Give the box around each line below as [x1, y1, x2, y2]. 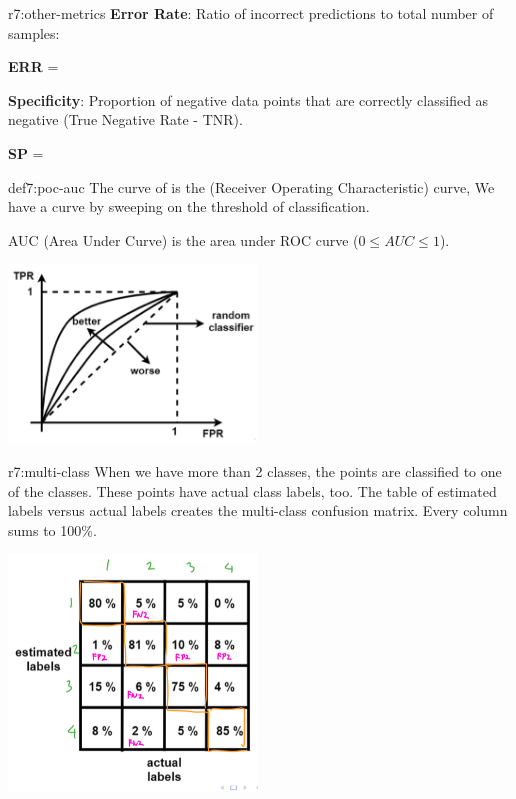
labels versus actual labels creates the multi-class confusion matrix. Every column [8, 500, 508, 521]
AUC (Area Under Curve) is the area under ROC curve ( [8, 229, 359, 250]
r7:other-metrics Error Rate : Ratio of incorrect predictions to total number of [8, 3, 494, 23]
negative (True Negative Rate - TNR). [8, 109, 243, 130]
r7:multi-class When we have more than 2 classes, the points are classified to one [8, 461, 502, 482]
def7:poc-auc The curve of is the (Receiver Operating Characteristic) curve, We [8, 176, 495, 197]
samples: [8, 22, 60, 43]
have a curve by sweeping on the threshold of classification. [8, 196, 370, 217]
